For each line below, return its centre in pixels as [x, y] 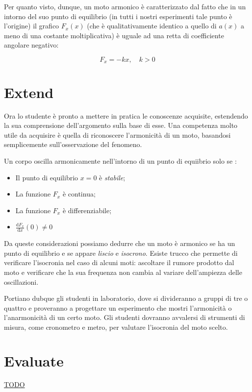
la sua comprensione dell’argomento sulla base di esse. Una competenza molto [121, 125]
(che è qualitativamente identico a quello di [152, 26]
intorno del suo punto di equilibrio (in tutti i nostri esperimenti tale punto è [118, 16]
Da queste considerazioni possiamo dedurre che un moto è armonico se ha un [120, 243]
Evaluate [34, 360]
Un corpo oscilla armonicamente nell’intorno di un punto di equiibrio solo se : [120, 160]
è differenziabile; [87, 210]
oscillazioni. [21, 282]
